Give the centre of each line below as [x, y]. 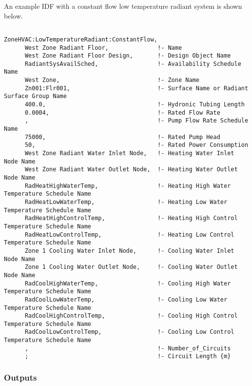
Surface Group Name [35, 96]
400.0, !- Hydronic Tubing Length [135, 105]
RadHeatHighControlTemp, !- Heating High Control [131, 218]
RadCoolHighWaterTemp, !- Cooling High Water [128, 283]
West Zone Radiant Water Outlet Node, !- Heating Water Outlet [131, 170]
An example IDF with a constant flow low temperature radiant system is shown [123, 6]
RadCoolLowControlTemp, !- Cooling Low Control [129, 332]
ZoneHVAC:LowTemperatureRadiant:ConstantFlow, [81, 39]
